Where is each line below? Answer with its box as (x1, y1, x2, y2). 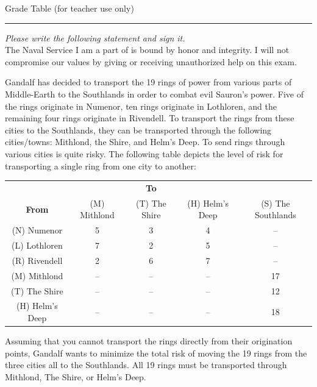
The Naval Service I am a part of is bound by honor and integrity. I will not (5, 43, 290, 56)
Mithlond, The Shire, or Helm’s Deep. (5, 370, 146, 383)
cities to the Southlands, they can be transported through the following (5, 123, 272, 136)
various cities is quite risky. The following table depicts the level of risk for (5, 147, 283, 160)
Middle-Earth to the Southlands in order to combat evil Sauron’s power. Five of (5, 87, 304, 100)
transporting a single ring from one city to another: (5, 159, 196, 172)
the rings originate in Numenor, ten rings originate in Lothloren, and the (5, 99, 277, 112)
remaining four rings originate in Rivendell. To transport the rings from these (5, 112, 294, 124)
